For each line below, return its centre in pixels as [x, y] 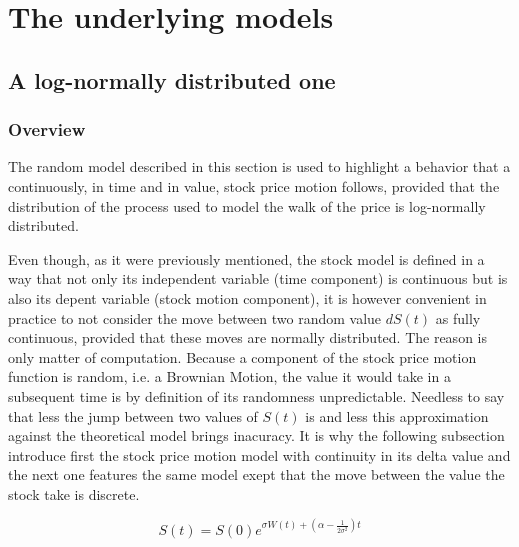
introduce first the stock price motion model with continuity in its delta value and [259, 454]
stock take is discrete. [74, 493]
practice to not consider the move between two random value [195, 317]
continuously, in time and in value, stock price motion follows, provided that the [254, 185]
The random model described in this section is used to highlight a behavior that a [259, 166]
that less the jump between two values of [133, 415]
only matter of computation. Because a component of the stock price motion [242, 356]
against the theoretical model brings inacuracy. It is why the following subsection [256, 435]
